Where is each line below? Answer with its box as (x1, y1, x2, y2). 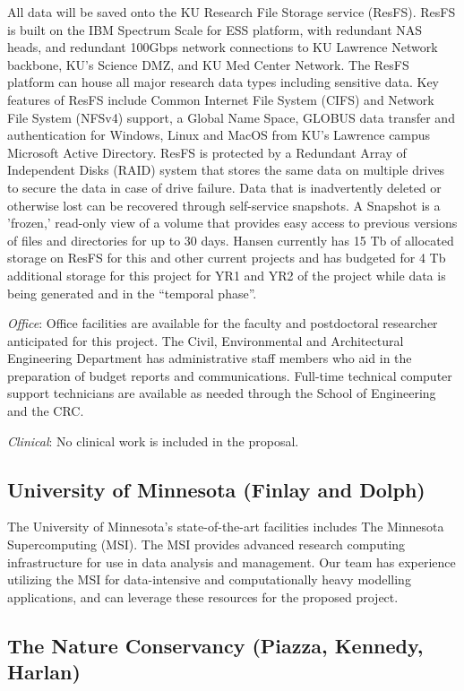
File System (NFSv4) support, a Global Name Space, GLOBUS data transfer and (7, 108, 455, 126)
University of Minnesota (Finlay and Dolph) (7, 475, 425, 503)
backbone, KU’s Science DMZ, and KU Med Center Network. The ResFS (7, 55, 409, 73)
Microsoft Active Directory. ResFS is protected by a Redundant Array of (7, 143, 407, 161)
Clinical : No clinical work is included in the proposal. (7, 431, 299, 450)
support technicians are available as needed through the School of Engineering (7, 384, 436, 402)
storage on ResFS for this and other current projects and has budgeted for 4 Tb (7, 248, 446, 267)
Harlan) (7, 658, 81, 686)
